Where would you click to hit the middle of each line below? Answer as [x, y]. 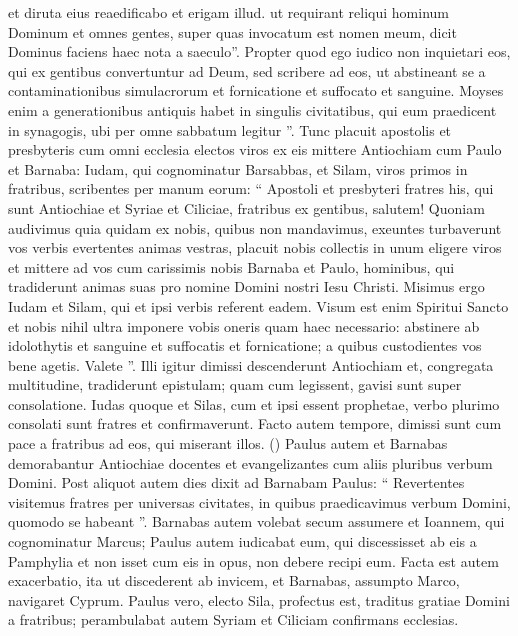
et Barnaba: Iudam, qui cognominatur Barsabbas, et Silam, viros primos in [238, 168]
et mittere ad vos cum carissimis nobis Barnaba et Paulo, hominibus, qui [231, 266]
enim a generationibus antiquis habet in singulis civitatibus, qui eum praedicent [252, 109]
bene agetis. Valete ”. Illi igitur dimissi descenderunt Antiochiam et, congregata [251, 364]
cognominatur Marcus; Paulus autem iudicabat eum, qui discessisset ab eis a [242, 541]
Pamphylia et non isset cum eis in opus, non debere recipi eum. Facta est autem [253, 560]
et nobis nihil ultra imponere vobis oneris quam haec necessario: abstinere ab [244, 325]
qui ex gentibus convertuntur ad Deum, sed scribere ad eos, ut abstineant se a [247, 70]
